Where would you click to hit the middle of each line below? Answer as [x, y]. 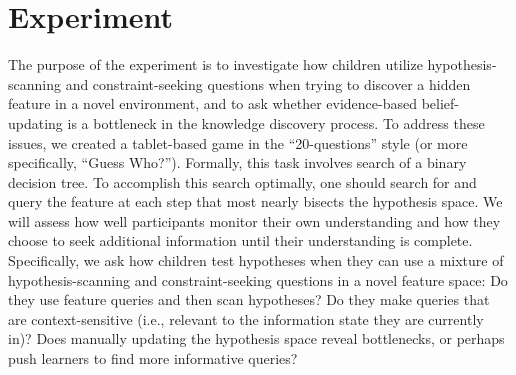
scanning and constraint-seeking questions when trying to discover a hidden [239, 83]
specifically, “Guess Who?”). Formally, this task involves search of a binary [237, 162]
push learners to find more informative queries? [153, 358]
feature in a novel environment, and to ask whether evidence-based [212, 103]
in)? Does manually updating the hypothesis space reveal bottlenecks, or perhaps [256, 338]
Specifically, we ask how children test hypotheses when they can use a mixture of [256, 260]
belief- [440, 103]
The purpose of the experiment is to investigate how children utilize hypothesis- [252, 64]
